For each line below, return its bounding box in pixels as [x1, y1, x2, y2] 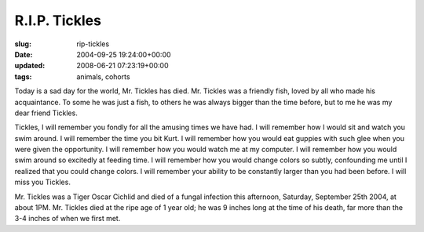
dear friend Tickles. [14, 108, 78, 118]
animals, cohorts [76, 71, 130, 82]
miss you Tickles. [14, 177, 71, 187]
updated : [14, 61, 46, 71]
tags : [14, 71, 32, 82]
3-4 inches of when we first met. [14, 214, 121, 223]
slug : [14, 39, 31, 49]
